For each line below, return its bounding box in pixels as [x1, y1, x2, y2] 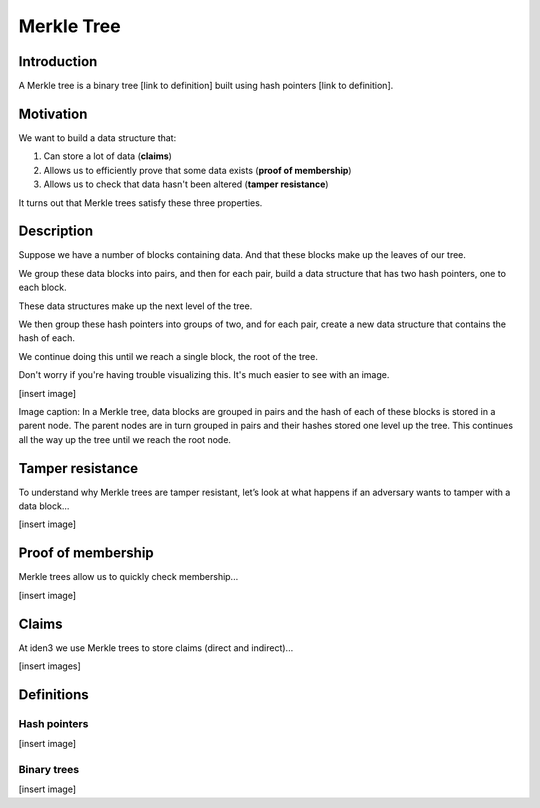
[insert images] [18, 660, 82, 672]
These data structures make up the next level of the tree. [18, 300, 253, 312]
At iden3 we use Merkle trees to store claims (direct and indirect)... [18, 641, 294, 654]
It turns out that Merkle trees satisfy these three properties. [18, 196, 263, 209]
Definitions [18, 686, 89, 703]
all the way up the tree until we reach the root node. [18, 433, 232, 445]
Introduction [18, 53, 98, 70]
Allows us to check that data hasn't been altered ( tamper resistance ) [43, 178, 329, 190]
